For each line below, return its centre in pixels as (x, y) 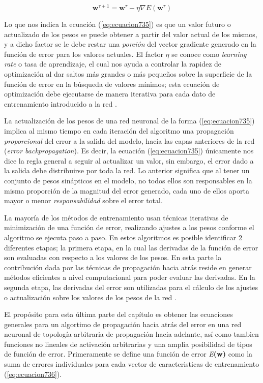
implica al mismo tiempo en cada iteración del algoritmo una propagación (119, 131)
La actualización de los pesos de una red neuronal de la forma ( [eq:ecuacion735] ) (129, 121)
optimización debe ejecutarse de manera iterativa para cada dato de (110, 94)
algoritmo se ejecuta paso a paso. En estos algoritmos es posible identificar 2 (123, 237)
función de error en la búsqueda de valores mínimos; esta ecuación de (112, 84)
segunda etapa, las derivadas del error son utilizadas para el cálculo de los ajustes (131, 287)
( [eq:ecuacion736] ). (33, 374)
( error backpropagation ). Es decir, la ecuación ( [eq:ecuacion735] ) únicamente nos (129, 151)
